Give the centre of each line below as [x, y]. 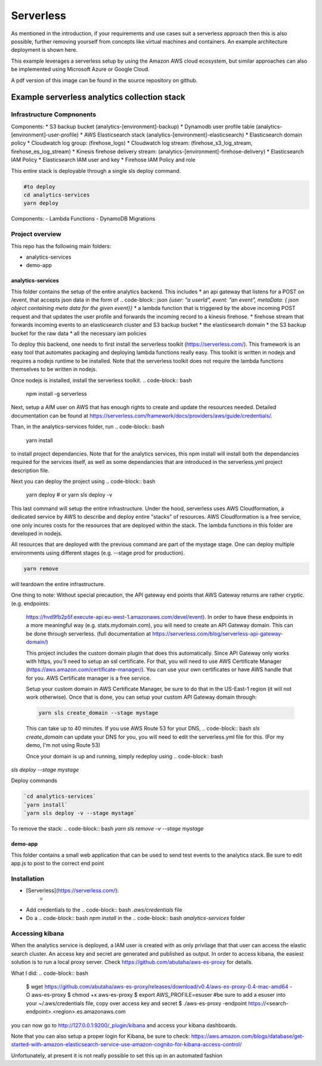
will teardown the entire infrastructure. [58, 584]
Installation [28, 878]
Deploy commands [34, 780]
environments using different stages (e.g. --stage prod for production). [98, 553]
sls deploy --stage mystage [45, 770]
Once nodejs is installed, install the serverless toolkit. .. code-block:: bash [101, 380]
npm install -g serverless [56, 393]
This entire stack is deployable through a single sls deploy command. [96, 171]
